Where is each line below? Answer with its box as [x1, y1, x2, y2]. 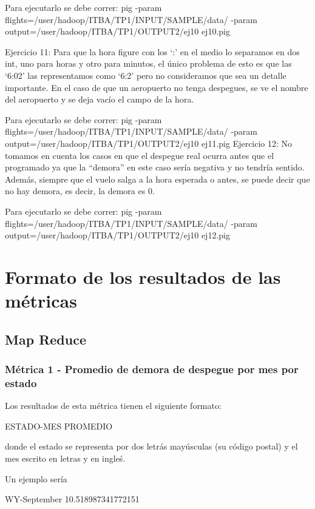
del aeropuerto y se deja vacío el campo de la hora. [5, 93, 194, 106]
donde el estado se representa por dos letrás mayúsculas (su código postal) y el [5, 440, 298, 453]
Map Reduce [5, 329, 86, 348]
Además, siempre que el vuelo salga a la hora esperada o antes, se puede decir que [5, 172, 310, 185]
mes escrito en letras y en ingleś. [5, 451, 126, 464]
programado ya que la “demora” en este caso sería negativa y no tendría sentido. [5, 161, 305, 174]
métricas [5, 288, 77, 313]
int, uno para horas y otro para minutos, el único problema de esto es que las [5, 57, 292, 70]
